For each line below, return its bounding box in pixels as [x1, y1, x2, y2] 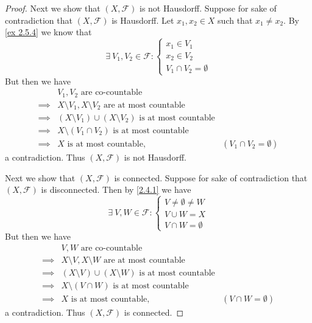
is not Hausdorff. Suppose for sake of [140, 2, 277, 14]
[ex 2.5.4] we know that [5, 26, 92, 38]
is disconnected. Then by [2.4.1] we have [41, 183, 191, 196]
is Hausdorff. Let [112, 13, 174, 26]
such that [218, 13, 253, 26]
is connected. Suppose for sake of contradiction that [114, 171, 308, 184]
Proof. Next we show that [5, 2, 101, 14]
